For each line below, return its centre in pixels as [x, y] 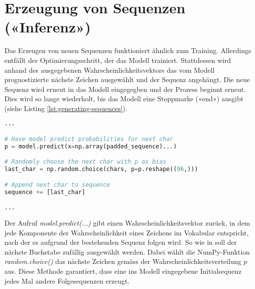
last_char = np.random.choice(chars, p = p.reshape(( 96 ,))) [101, 169]
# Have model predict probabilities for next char [89, 139]
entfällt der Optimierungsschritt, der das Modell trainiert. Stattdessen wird [118, 60]
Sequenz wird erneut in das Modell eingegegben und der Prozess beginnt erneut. [125, 89]
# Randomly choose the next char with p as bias [85, 162]
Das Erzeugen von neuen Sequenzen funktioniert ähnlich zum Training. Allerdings [128, 50]
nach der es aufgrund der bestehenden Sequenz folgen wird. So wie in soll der [121, 242]
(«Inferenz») [48, 27]
